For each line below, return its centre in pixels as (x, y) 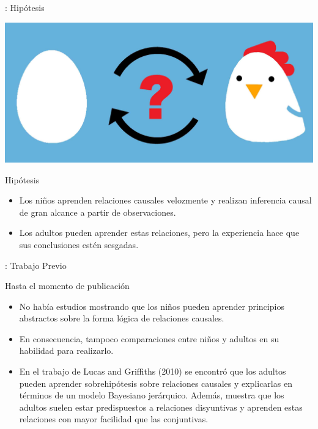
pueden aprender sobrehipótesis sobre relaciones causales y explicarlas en (156, 383)
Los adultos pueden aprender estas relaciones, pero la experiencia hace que (159, 233)
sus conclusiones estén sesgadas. (79, 244)
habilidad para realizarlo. (66, 350)
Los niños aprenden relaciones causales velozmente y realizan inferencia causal (165, 200)
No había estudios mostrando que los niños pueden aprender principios (152, 306)
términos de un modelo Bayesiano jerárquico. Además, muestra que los (152, 395)
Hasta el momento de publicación (67, 286)
